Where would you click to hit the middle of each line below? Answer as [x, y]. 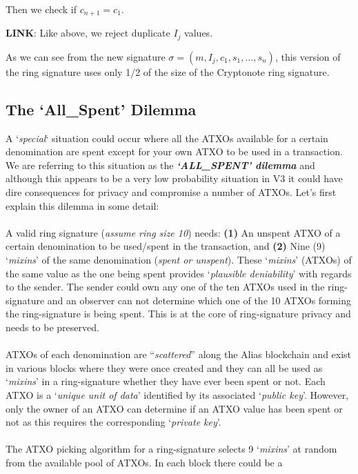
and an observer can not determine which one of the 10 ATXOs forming [199, 300]
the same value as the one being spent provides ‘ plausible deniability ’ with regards [179, 273]
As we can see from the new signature [86, 56]
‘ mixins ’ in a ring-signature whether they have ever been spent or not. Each [166, 381]
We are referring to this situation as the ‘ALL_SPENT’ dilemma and [160, 165]
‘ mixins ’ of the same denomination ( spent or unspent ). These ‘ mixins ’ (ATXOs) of [179, 260]
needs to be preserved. [52, 327]
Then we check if [41, 9]
